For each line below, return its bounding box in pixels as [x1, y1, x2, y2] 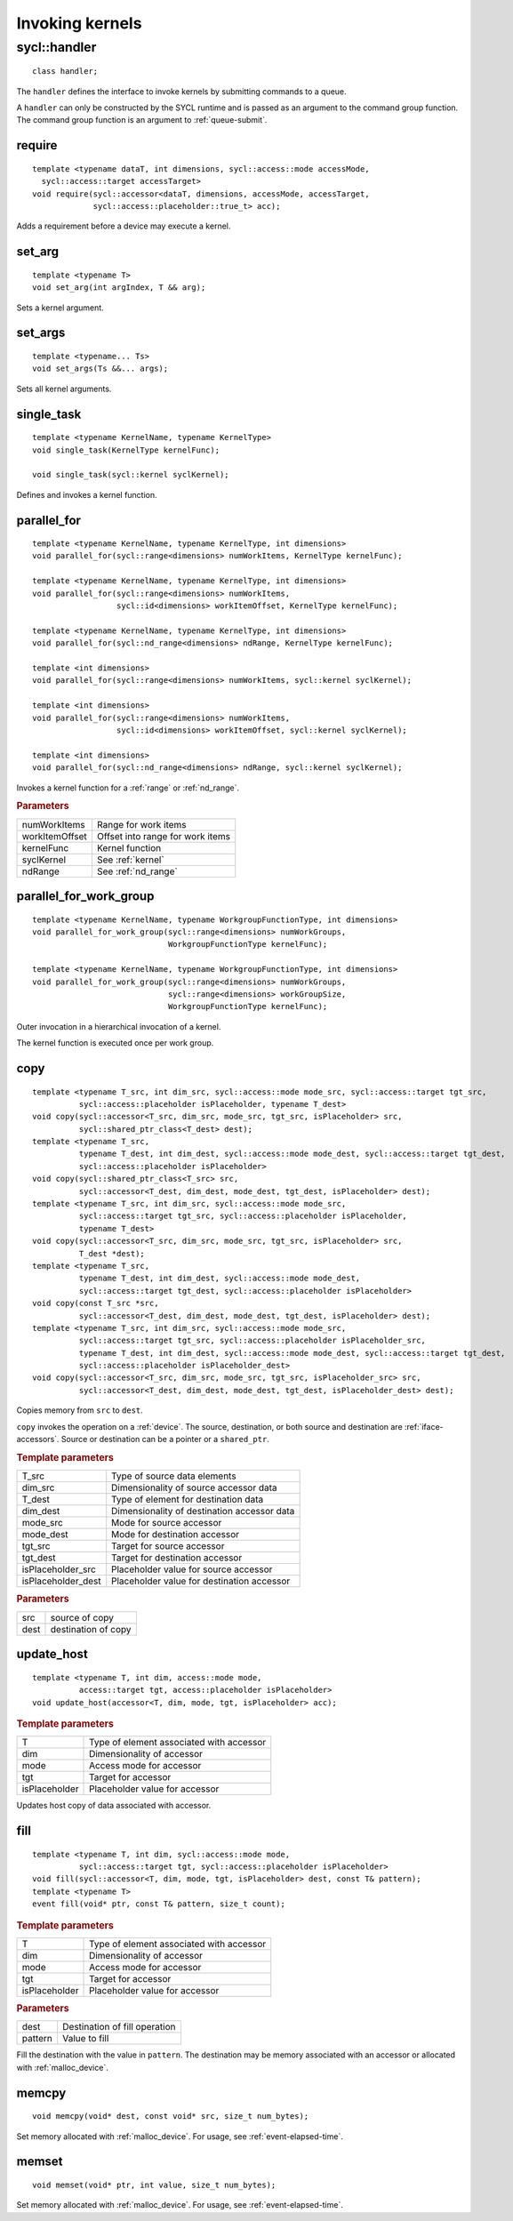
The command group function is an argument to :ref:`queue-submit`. [16, 115, 268, 125]
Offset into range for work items [96, 830, 231, 842]
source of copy [50, 1611, 115, 1624]
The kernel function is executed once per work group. [16, 1038, 214, 1048]
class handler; [32, 67, 99, 76]
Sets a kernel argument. [16, 302, 104, 313]
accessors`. [16, 1434, 60, 1445]
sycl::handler [16, 39, 97, 55]
